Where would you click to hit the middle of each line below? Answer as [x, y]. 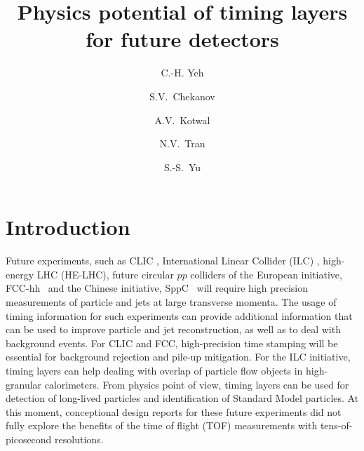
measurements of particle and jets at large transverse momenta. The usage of [171, 302]
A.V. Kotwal [182, 120]
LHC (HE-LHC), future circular [105, 274]
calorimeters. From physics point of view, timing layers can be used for [197, 384]
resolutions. [79, 439]
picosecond [29, 439]
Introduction [68, 227]
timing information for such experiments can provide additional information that [179, 315]
